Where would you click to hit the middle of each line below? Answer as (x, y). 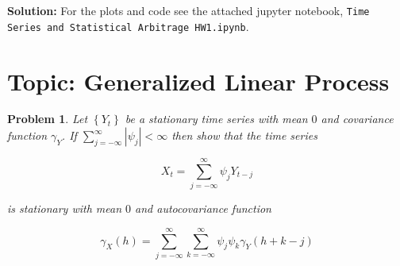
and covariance (357, 119)
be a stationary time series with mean (216, 119)
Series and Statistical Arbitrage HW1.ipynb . (128, 26)
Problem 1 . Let (48, 119)
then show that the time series (244, 135)
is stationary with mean (65, 208)
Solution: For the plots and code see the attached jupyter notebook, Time (188, 10)
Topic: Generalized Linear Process (198, 81)
